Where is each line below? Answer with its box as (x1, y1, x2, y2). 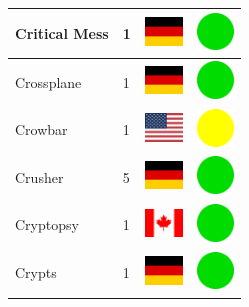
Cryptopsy (15, 214, 79, 235)
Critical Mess (15, 22, 109, 43)
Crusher (15, 166, 64, 187)
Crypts (15, 262, 57, 283)
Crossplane (15, 71, 82, 92)
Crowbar (15, 119, 68, 140)
